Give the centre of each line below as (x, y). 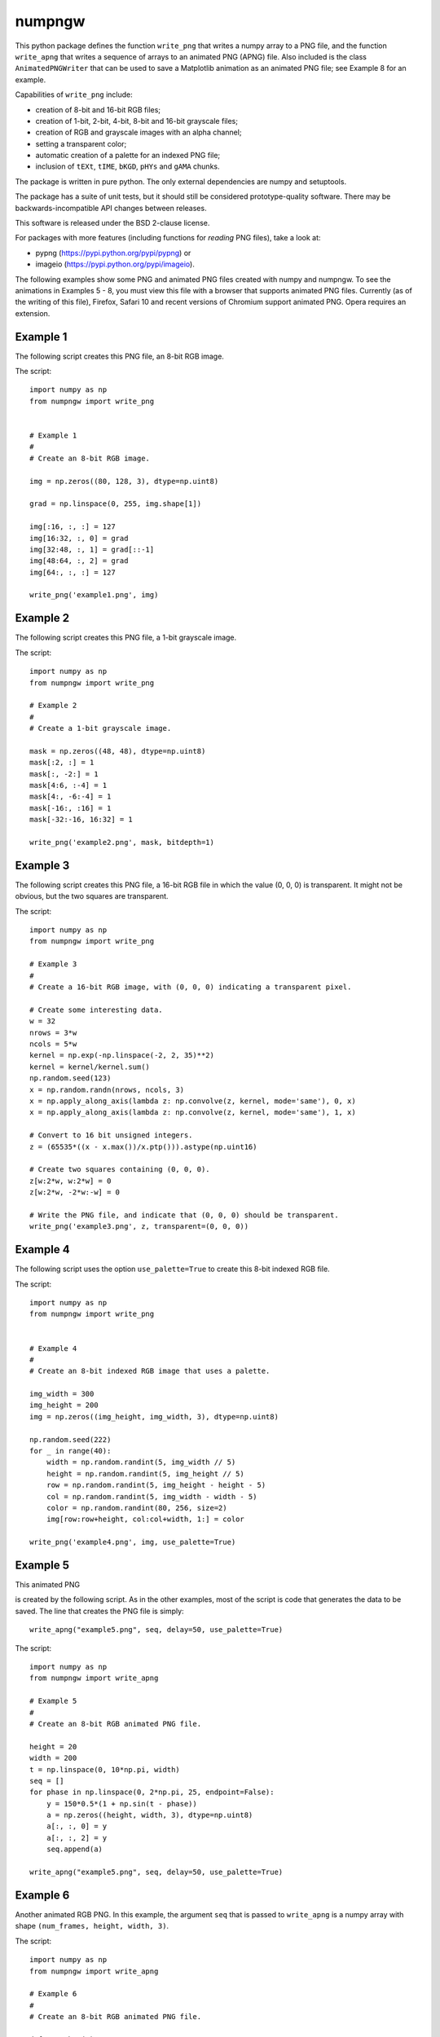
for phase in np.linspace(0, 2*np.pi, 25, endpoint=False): (152, 1792)
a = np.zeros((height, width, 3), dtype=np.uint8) (150, 1815)
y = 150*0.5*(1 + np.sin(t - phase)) (121, 1804)
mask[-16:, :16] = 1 (70, 808)
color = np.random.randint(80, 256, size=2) (136, 1508)
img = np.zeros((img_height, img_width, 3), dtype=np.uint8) (154, 1417)
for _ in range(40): (70, 1451)
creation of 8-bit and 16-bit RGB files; (98, 109)
